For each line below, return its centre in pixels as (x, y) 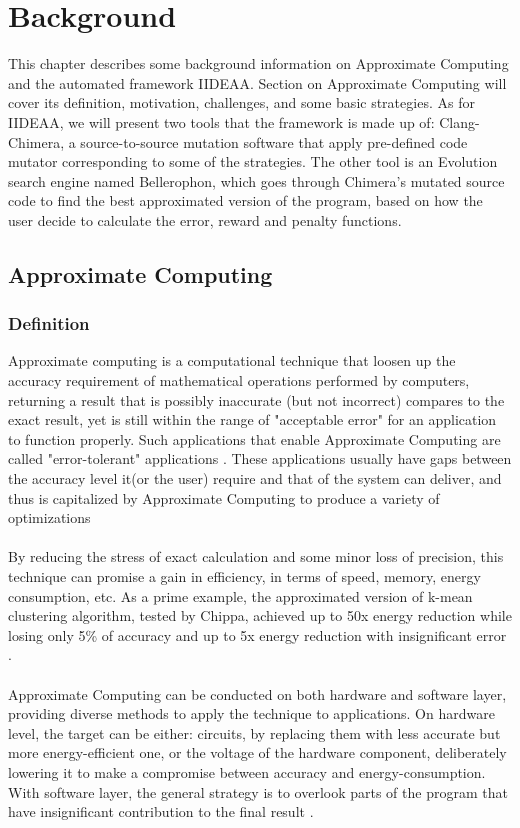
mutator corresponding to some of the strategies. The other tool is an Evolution (253, 161)
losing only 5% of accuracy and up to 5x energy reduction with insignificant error (257, 634)
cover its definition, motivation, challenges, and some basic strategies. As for (241, 102)
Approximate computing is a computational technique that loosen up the (232, 360)
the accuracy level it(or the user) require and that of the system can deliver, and (255, 478)
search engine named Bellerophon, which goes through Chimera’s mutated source (256, 180)
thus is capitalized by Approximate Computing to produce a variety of (224, 497)
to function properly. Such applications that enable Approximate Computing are (254, 438)
